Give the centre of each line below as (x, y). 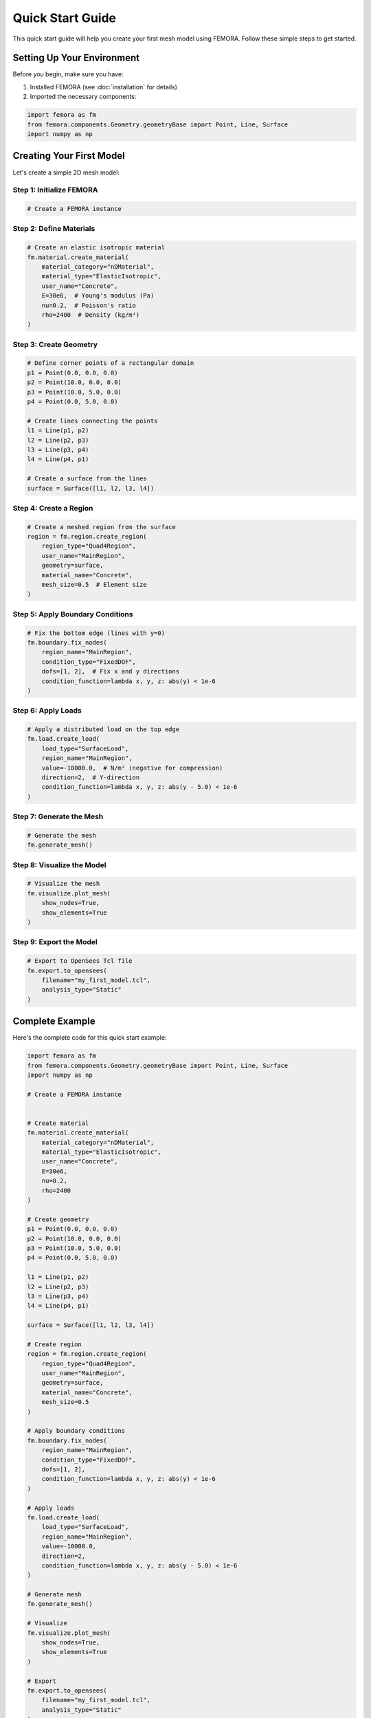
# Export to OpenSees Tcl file (80, 961)
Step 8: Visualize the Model (59, 864)
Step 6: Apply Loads (47, 711)
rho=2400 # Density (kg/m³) (91, 315)
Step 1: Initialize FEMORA (55, 190)
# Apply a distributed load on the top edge (103, 729)
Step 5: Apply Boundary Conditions (73, 614)
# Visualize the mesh (64, 884)
